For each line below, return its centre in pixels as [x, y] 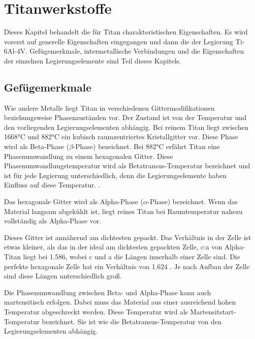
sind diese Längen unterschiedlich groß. [63, 276]
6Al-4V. [16, 51]
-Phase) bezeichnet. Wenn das [192, 201]
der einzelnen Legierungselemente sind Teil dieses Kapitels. [93, 60]
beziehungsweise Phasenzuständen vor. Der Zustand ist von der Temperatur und [125, 117]
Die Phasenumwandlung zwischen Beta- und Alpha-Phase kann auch [108, 292]
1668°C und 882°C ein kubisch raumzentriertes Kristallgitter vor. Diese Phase [121, 137]
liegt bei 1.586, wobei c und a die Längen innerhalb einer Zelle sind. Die [131, 257]
